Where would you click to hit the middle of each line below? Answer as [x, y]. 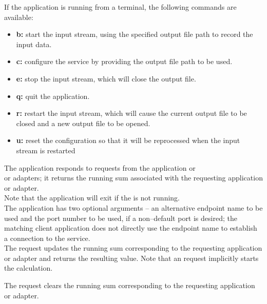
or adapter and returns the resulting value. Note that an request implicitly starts [131, 258]
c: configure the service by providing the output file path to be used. [124, 61]
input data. [34, 44]
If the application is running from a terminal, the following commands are [120, 7]
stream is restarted [46, 150]
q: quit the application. [53, 96]
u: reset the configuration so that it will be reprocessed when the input [128, 140]
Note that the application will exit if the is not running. [92, 198]
